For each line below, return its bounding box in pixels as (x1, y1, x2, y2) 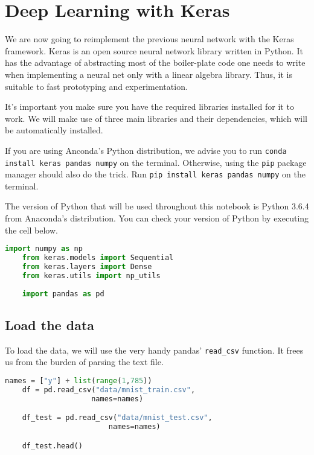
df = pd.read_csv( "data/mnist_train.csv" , (22, 385, 196, 394)
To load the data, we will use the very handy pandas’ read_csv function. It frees (5, 343, 304, 356)
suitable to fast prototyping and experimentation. (5, 80, 188, 92)
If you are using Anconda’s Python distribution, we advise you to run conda (5, 144, 287, 156)
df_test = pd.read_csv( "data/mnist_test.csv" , (22, 413, 213, 422)
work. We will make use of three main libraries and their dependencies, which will (5, 112, 307, 124)
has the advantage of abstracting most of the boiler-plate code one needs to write (5, 56, 306, 69)
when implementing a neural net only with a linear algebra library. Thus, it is (5, 68, 292, 80)
